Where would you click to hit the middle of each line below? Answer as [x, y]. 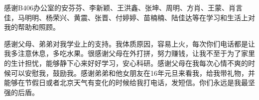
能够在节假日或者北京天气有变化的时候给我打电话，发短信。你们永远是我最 [126, 82]
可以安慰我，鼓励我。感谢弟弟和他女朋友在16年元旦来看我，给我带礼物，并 [133, 73]
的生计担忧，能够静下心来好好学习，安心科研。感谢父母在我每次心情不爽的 [126, 63]
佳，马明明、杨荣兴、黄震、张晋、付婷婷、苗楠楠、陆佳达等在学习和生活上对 [129, 17]
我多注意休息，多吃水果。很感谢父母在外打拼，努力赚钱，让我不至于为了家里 [129, 53]
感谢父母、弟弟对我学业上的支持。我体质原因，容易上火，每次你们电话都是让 [129, 43]
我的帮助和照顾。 [32, 27]
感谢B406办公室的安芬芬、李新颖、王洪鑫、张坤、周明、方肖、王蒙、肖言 [123, 7]
